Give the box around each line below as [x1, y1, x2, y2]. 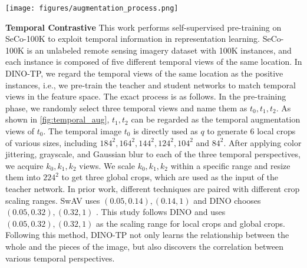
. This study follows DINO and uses [96, 206, 226, 218]
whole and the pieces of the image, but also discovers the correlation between [5, 240, 284, 252]
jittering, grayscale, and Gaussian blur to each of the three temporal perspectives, [5, 148, 301, 160]
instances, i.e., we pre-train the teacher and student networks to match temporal [5, 78, 296, 91]
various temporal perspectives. [5, 252, 115, 264]
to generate [207, 125, 247, 137]
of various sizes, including [5, 136, 97, 148]
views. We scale [79, 159, 135, 171]
